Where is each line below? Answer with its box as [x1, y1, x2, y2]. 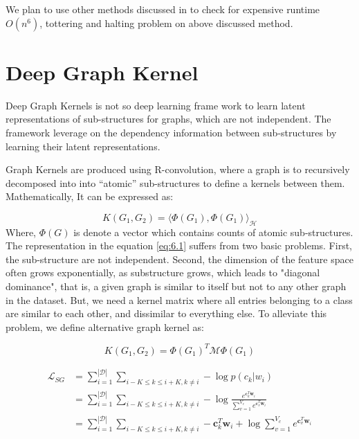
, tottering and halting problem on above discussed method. [39, 15, 293, 30]
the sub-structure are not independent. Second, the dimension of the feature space [6, 251, 353, 266]
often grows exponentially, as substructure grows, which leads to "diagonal [6, 265, 320, 280]
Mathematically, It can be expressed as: [6, 189, 174, 204]
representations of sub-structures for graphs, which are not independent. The [6, 111, 331, 126]
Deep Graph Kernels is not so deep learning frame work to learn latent [6, 98, 306, 112]
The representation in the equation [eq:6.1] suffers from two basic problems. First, [6, 238, 353, 253]
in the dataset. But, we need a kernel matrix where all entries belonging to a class [6, 292, 353, 307]
